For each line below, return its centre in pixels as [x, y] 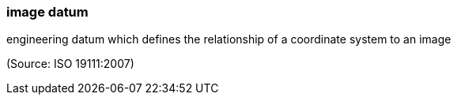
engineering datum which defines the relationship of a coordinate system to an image [229, 39]
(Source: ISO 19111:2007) [70, 64]
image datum [47, 12]
